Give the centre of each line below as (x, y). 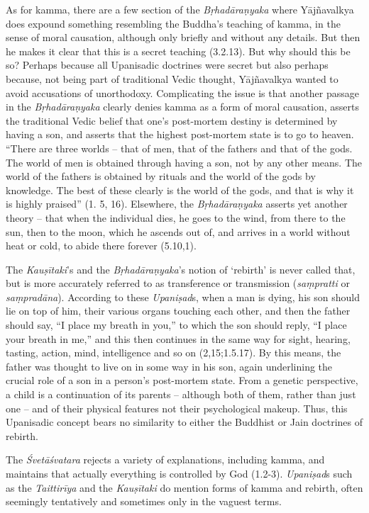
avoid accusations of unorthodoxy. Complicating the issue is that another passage (183, 92)
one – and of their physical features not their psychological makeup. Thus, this (177, 408)
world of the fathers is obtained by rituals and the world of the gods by (161, 176)
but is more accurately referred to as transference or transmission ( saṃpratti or (178, 283)
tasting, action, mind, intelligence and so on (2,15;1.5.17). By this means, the (174, 353)
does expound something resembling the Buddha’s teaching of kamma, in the (173, 23)
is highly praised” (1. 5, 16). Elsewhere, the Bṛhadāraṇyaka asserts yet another (177, 204)
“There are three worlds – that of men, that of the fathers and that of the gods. (179, 148)
